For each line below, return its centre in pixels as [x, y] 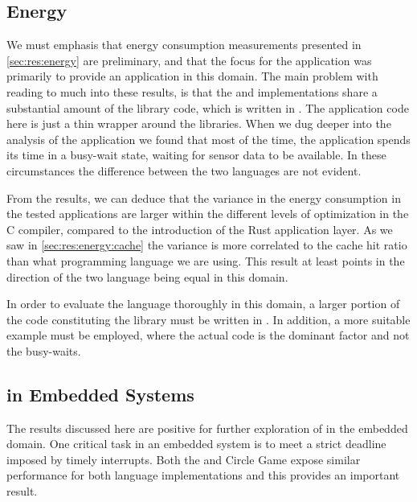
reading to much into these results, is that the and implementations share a [192, 91]
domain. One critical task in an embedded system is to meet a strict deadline [196, 444]
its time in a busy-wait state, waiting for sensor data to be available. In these [196, 155]
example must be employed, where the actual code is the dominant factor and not [208, 335]
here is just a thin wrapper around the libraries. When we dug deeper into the [199, 123]
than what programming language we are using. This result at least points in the [206, 260]
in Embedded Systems [100, 394]
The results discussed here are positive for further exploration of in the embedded [207, 428]
